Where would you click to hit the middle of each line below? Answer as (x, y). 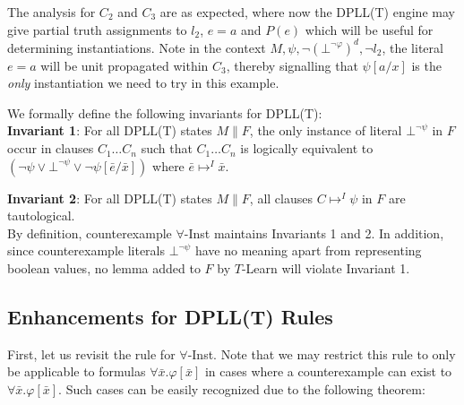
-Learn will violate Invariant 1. (326, 268)
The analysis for (52, 12)
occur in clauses (51, 148)
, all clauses (281, 198)
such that (167, 148)
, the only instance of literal (326, 130)
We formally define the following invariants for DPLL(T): (165, 112)
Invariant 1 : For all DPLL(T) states (110, 130)
